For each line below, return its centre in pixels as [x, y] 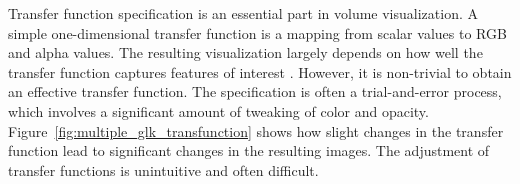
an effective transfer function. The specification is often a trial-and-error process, [255, 91]
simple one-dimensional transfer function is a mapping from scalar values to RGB [257, 32]
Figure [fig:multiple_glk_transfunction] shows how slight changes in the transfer [256, 130]
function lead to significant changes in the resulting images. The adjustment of [249, 150]
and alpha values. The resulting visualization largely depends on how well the [245, 52]
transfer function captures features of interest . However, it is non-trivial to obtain [260, 71]
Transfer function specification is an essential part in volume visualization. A [243, 13]
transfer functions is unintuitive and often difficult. [163, 169]
